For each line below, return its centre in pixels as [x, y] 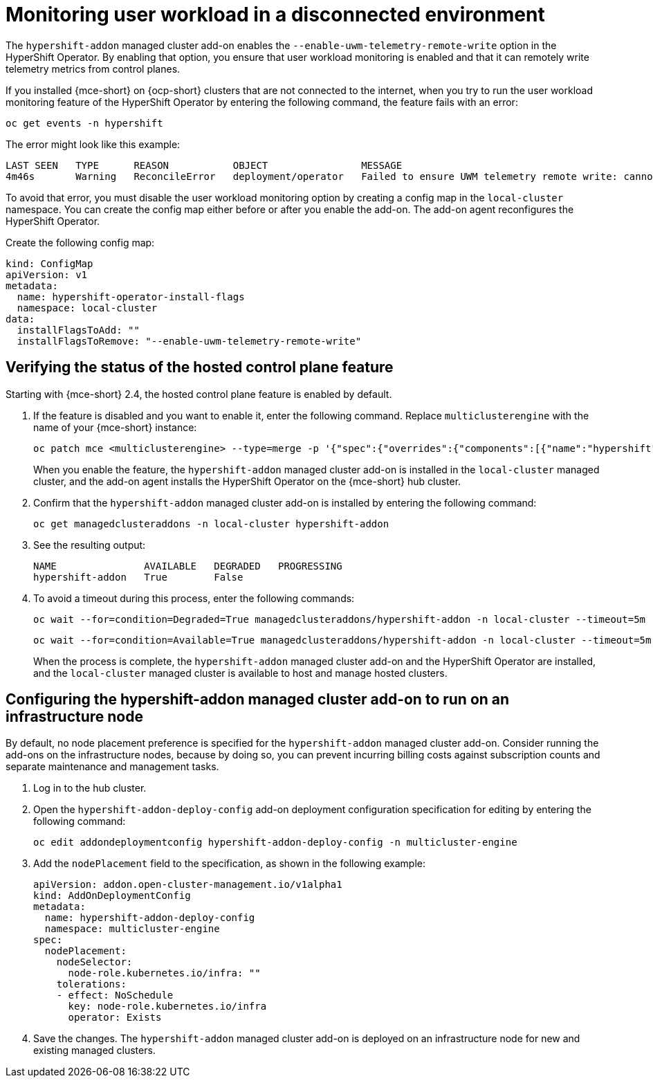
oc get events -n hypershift [84, 123]
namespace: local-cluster [87, 308]
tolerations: [91, 984]
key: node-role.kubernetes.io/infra [167, 1007]
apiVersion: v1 [47, 274]
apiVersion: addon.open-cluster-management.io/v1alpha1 [188, 885]
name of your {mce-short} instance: [115, 427]
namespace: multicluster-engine [132, 929]
